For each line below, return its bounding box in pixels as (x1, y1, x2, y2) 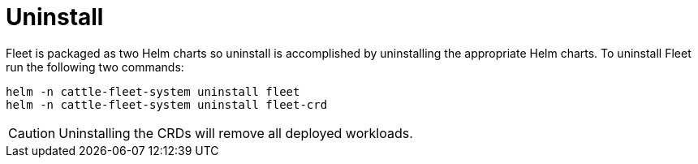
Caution (8, 124, 56, 141)
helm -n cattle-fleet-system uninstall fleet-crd (6, 97, 328, 111)
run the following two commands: (6, 59, 184, 74)
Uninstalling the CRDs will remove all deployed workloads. (58, 124, 413, 141)
